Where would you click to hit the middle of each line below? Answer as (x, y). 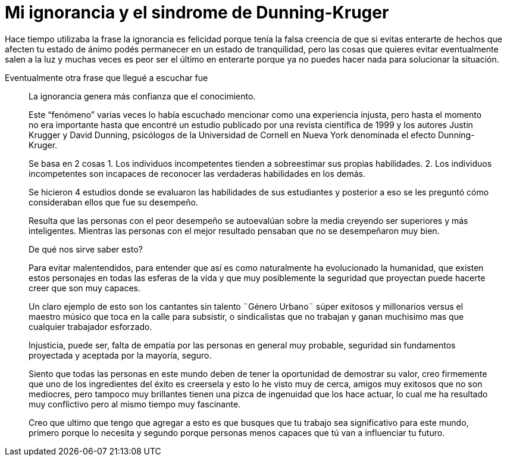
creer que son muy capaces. (85, 288)
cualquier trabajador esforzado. (90, 326)
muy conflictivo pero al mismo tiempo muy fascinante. (135, 404)
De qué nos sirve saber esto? (86, 249)
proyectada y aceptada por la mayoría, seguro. (120, 355)
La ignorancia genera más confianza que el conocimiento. (142, 96)
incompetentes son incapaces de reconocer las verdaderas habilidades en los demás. (197, 173)
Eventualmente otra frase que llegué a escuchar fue (107, 77)
